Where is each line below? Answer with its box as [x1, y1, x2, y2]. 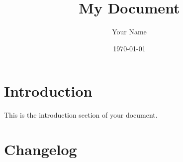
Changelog [4, 139, 77, 160]
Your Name [112, 26, 147, 37]
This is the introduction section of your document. [4, 110, 158, 120]
